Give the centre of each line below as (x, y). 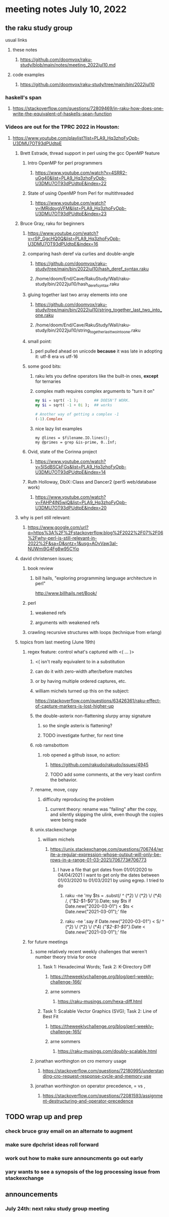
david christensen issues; (46, 558)
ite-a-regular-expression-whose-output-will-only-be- (106, 854)
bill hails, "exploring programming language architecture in (96, 578)
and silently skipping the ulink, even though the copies (107, 814)
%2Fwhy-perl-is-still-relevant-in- (62, 538)
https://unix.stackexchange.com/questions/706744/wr (107, 849)
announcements (32, 1195)
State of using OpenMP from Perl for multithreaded (80, 193)
